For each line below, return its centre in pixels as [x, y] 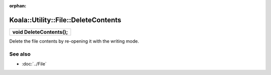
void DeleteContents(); [40, 32]
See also [20, 54]
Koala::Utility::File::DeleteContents [65, 20]
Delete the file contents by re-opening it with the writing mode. [74, 41]
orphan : [18, 6]
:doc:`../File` [34, 64]
